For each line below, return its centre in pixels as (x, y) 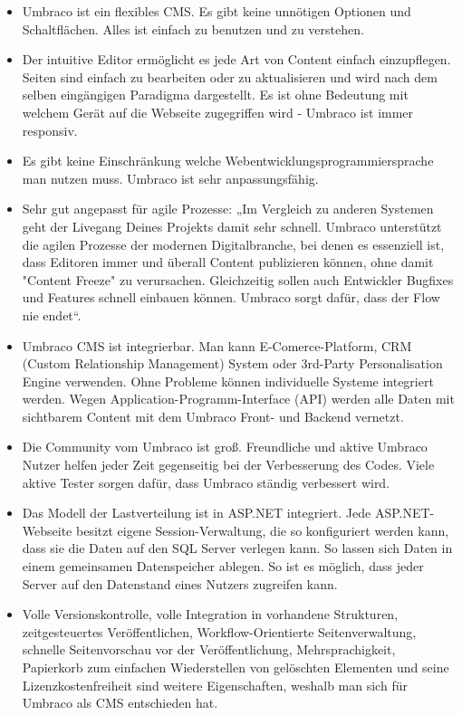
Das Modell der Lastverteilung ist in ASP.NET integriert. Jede (197, 513)
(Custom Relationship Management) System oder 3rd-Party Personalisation (232, 363)
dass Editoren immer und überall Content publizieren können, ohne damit (228, 262)
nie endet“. (52, 315)
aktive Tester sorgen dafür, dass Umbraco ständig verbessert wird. (206, 482)
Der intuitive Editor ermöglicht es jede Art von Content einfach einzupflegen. (236, 59)
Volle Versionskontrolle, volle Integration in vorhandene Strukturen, (210, 614)
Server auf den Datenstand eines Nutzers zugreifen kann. (180, 583)
